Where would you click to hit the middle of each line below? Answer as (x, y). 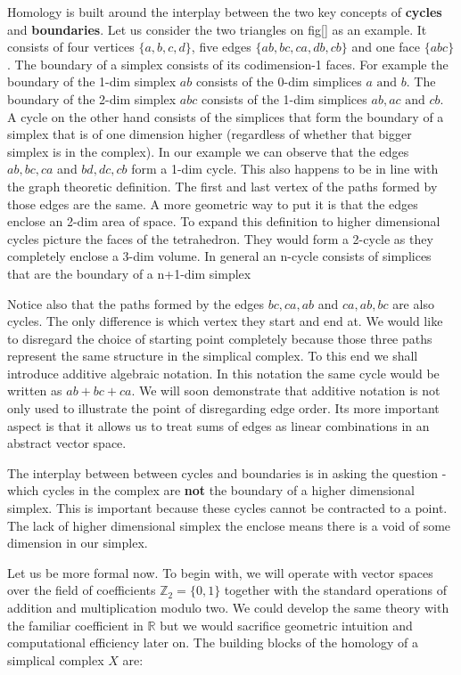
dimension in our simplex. (78, 543)
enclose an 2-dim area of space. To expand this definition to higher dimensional (224, 221)
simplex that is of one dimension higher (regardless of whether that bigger (210, 134)
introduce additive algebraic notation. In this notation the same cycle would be (223, 373)
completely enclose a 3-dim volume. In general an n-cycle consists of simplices (219, 256)
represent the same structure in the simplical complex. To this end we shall (213, 356)
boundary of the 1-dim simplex (92, 81)
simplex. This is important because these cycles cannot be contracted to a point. (227, 508)
